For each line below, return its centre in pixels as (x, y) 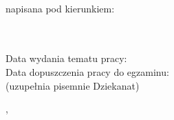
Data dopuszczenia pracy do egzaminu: (87, 71)
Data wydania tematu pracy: (66, 58)
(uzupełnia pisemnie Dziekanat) (73, 85)
